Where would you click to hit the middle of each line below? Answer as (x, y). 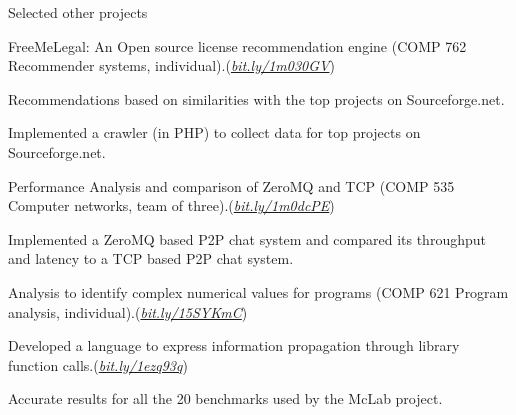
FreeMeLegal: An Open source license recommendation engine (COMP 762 (237, 45)
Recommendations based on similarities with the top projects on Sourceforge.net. (256, 98)
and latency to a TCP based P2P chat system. (151, 258)
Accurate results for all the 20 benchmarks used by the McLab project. (225, 398)
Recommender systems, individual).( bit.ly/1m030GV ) (171, 65)
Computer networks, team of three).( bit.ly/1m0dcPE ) (171, 205)
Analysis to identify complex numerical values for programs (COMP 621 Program (258, 291)
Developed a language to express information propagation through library (234, 345)
